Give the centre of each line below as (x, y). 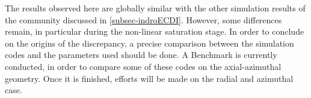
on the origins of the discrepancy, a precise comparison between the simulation (149, 43)
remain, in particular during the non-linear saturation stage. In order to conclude (155, 31)
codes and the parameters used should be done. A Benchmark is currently (141, 55)
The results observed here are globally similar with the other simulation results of (155, 8)
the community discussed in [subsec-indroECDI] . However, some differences (143, 19)
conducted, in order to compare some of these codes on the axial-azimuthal (143, 66)
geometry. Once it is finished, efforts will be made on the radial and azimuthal (149, 78)
